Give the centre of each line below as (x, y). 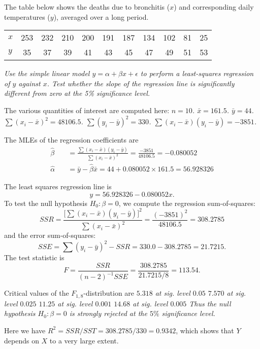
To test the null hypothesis (46, 203)
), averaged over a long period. (101, 16)
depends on (22, 340)
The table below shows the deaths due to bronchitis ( (87, 7)
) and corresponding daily (214, 7)
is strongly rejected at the (108, 313)
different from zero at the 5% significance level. (77, 93)
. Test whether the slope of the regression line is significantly (141, 83)
